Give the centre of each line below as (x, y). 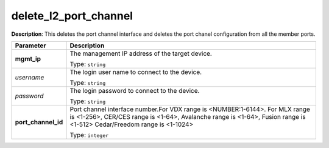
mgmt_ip (28, 59)
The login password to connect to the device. (135, 90)
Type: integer (89, 135)
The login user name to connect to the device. (136, 72)
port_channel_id (39, 122)
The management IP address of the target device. (141, 53)
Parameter (30, 45)
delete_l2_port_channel (72, 16)
